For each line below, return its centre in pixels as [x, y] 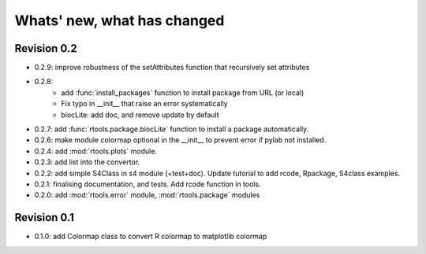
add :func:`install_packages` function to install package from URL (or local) [183, 92]
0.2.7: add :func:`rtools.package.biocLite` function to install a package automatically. [172, 129]
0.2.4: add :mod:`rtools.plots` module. [96, 151]
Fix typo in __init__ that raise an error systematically [144, 104]
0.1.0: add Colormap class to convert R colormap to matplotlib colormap [151, 237]
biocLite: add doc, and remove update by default [140, 115]
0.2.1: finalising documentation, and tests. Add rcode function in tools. [148, 184]
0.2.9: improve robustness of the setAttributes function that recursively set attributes [172, 68]
